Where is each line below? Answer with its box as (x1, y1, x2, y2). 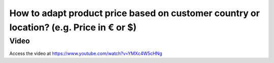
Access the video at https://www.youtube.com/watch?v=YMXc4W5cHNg (9, 50, 162, 56)
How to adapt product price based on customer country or (9, 8, 260, 19)
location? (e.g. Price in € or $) (9, 22, 137, 33)
